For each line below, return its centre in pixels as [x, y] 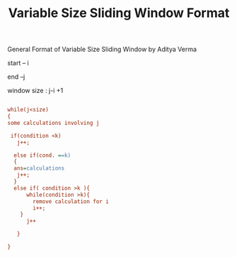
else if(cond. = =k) [42, 155]
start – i [18, 63]
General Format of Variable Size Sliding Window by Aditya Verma [102, 49]
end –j [16, 77]
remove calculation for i [71, 201]
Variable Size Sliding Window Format [119, 13]
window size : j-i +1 [35, 91]
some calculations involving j [53, 123]
